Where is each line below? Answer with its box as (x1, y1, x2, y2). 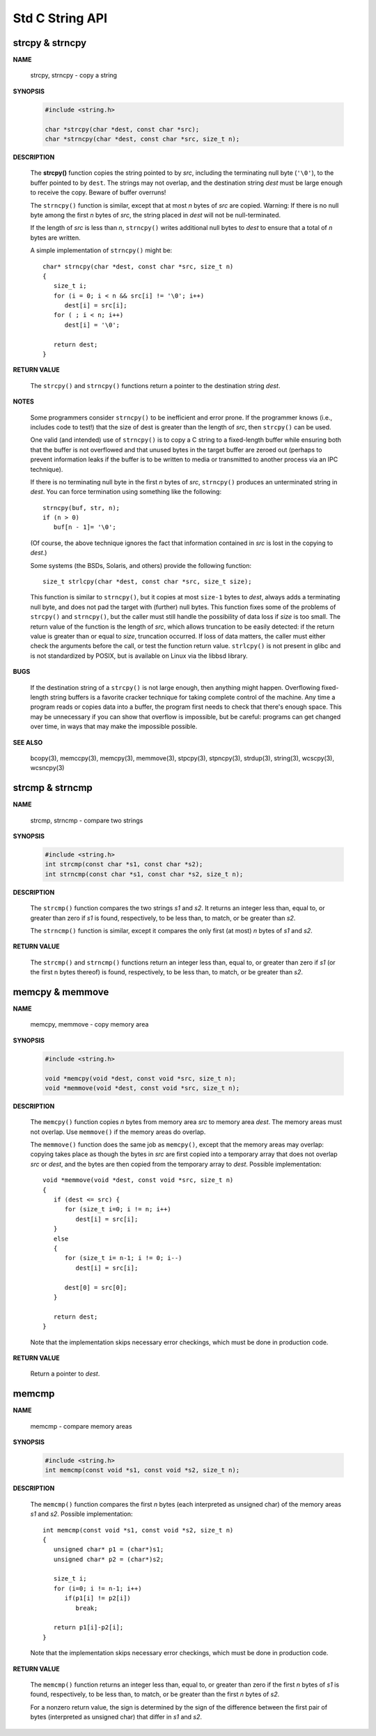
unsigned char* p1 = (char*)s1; (53, 1546, 164, 1553)
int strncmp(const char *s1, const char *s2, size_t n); (45, 870, 244, 878)
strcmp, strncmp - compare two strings (30, 816, 143, 824)
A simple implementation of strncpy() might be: (30, 246, 173, 254)
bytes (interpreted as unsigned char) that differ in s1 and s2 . (30, 1713, 202, 1721)
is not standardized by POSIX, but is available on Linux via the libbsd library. (30, 652, 248, 660)
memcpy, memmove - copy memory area (30, 1020, 149, 1029)
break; (75, 1604, 98, 1612)
